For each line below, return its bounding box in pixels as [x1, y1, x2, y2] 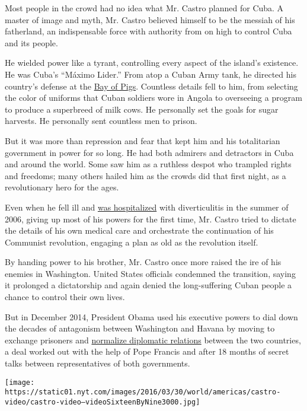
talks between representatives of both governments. [5, 357, 190, 369]
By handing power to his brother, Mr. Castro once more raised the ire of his [5, 256, 282, 268]
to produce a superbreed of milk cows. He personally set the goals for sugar [5, 103, 279, 115]
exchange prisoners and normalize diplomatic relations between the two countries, [5, 333, 301, 346]
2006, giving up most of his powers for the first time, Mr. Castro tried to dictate [5, 212, 296, 225]
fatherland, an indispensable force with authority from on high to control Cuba [5, 25, 292, 37]
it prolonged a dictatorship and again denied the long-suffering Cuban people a [5, 279, 292, 291]
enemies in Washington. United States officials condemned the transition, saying [5, 267, 296, 279]
